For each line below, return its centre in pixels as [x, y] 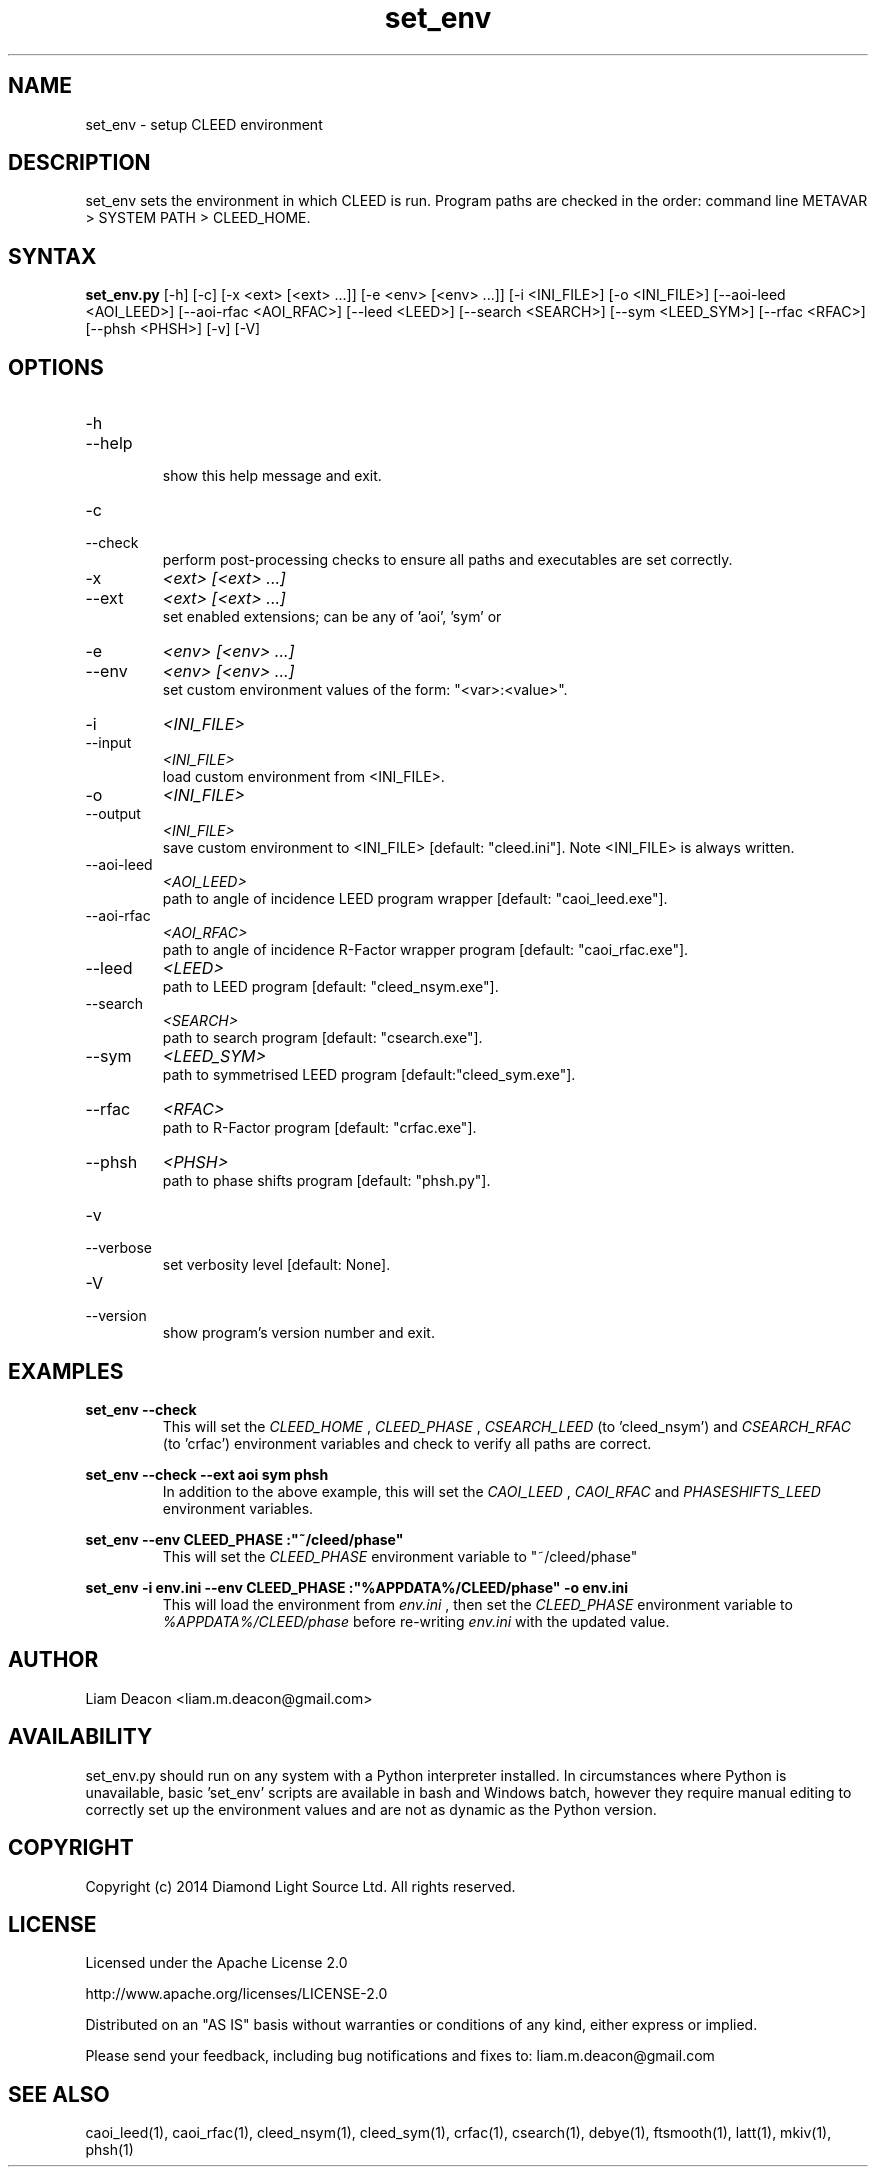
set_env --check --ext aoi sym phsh [207, 1474]
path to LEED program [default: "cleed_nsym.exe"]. [330, 987]
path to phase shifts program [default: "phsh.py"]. [326, 1181]
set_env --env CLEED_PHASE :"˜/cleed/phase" [244, 1539]
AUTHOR [53, 1660]
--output [113, 814]
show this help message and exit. [272, 476]
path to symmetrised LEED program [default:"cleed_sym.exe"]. [369, 1075]
